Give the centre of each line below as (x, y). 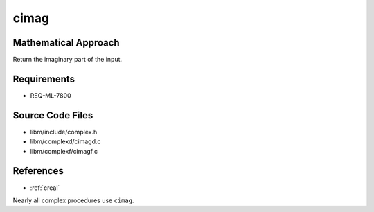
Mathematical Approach (66, 43)
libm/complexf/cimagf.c (64, 151)
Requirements (44, 79)
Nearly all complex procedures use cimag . (73, 200)
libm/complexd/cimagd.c (65, 141)
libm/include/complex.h (64, 132)
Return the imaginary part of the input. (68, 60)
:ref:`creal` (45, 188)
